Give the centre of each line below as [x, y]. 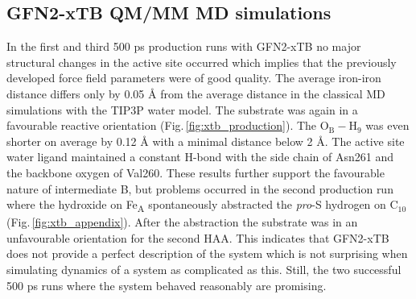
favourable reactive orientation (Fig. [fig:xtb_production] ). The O [168, 125]
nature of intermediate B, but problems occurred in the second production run [200, 188]
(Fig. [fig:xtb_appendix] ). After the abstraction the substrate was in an [182, 222]
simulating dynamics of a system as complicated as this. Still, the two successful [204, 270]
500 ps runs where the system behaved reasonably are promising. [167, 285]
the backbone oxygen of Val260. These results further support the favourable [196, 172]
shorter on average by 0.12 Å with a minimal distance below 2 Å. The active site [206, 141]
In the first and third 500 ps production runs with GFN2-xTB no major [184, 46]
